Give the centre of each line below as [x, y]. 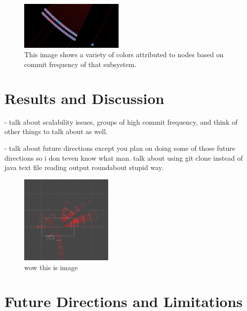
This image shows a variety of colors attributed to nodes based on [124, 54]
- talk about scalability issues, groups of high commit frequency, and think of [121, 121]
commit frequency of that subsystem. [80, 64]
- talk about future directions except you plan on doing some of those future [120, 148]
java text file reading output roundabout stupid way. [84, 167]
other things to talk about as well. [56, 131]
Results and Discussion [84, 98]
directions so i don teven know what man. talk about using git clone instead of [124, 157]
